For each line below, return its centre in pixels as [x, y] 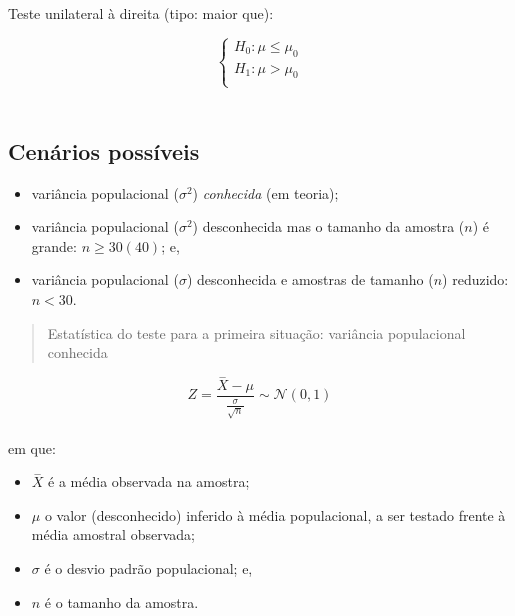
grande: [54, 245]
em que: [32, 447]
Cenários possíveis [104, 150]
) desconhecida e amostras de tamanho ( [310, 279]
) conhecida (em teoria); [265, 192]
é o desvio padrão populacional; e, [148, 567]
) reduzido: [475, 279]
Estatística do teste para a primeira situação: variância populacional [256, 332]
